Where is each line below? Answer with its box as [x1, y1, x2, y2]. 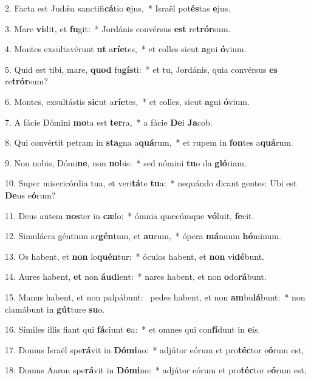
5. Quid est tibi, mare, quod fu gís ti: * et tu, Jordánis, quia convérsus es [5, 63, 278, 75]
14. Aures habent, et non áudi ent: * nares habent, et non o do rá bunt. [5, 270, 267, 283]
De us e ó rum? [5, 188, 56, 201]
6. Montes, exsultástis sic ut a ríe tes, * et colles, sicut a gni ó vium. [5, 95, 250, 107]
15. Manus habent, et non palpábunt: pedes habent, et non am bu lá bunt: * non [5, 290, 306, 303]
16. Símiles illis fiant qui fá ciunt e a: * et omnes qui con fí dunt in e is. [5, 323, 261, 336]
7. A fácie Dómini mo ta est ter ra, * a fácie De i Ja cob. [5, 115, 213, 128]
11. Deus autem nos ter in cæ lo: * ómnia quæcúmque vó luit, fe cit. [5, 209, 255, 222]
